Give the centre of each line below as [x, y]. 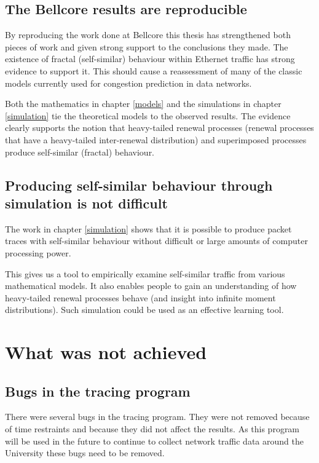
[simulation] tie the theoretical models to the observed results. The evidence [148, 115]
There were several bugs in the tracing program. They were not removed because [157, 417]
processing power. [38, 252]
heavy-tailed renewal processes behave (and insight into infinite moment [140, 297]
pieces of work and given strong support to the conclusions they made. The [147, 46]
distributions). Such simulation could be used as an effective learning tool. [144, 310]
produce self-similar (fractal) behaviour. [80, 152]
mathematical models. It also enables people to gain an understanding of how [151, 286]
